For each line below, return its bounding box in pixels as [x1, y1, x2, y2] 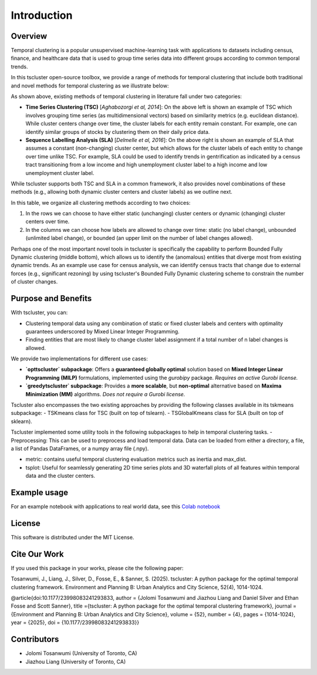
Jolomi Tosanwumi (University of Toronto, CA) [25, 650, 137, 657]
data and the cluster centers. [25, 473, 96, 480]
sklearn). [11, 417, 32, 425]
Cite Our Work [11, 549, 64, 559]
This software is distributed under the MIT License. [11, 534, 134, 541]
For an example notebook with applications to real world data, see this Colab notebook [11, 503, 220, 510]
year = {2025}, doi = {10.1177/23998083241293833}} [11, 619, 140, 626]
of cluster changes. [11, 278, 58, 285]
